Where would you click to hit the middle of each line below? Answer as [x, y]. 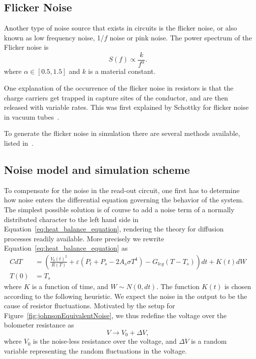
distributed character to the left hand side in [71, 219]
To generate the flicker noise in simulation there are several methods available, [122, 133]
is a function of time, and [70, 286]
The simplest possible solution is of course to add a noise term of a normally [119, 209]
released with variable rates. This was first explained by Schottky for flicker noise [126, 107]
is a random [209, 341]
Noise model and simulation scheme [97, 169]
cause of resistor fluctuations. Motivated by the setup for [90, 306]
